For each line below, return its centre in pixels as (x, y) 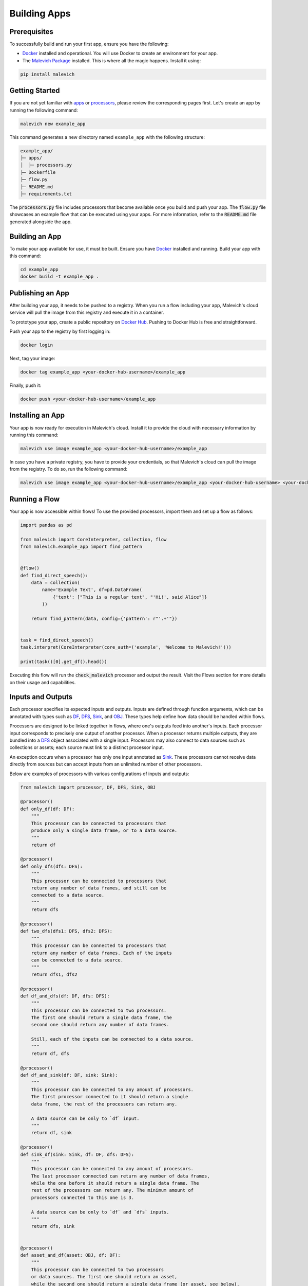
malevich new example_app (53, 124)
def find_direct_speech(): (54, 575)
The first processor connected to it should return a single (110, 1097)
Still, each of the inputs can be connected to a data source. (112, 1039)
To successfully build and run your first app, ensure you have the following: (89, 44)
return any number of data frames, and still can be (99, 888)
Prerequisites (31, 32)
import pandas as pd (46, 525)
